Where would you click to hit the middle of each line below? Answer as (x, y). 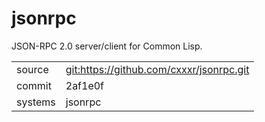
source (32, 69)
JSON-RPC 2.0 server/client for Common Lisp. (107, 46)
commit (34, 85)
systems (36, 102)
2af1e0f (85, 85)
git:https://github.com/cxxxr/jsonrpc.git (157, 69)
